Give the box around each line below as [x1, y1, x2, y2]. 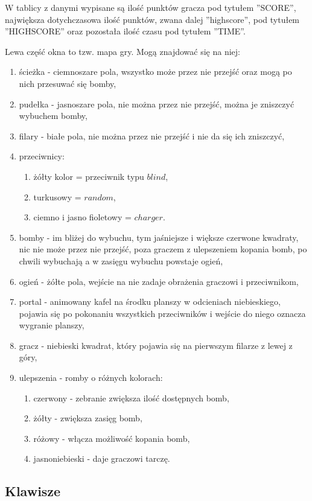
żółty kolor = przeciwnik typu [33, 170, 144, 182]
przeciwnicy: [19, 150, 65, 162]
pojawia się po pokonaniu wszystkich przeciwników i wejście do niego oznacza [19, 307, 306, 319]
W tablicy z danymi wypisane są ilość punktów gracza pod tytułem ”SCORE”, [5, 1, 296, 13]
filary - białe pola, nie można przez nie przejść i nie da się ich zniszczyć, [19, 129, 285, 142]
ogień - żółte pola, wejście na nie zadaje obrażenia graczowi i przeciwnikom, [19, 275, 299, 287]
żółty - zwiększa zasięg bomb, [33, 412, 142, 424]
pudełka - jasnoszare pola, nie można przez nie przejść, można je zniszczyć [19, 97, 294, 110]
